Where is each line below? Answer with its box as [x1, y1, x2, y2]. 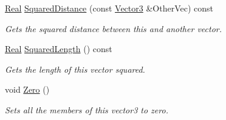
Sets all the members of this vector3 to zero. [5, 103, 168, 116]
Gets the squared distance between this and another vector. [5, 22, 222, 35]
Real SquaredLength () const [5, 42, 112, 55]
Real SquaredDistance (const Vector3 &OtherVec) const [5, 2, 213, 14]
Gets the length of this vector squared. [5, 62, 145, 75]
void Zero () [5, 83, 50, 96]
